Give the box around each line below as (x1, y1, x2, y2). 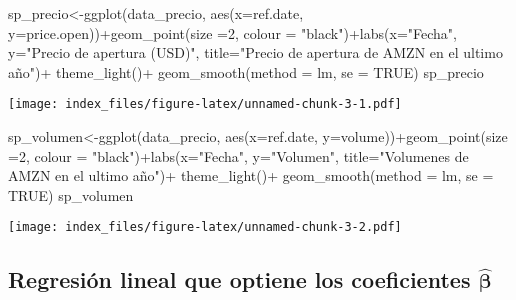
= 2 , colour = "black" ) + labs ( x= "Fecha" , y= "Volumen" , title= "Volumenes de (8, 145, 469, 166)
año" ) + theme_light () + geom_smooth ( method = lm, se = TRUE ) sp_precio (8, 61, 484, 82)
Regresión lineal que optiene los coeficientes (8, 264, 471, 295)
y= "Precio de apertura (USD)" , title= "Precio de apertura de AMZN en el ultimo (8, 42, 503, 63)
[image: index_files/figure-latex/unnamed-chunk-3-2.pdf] (8, 220, 402, 235)
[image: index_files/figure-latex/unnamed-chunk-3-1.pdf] (8, 97, 402, 112)
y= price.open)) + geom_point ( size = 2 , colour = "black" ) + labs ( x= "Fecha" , (8, 22, 457, 43)
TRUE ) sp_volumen (8, 184, 134, 205)
